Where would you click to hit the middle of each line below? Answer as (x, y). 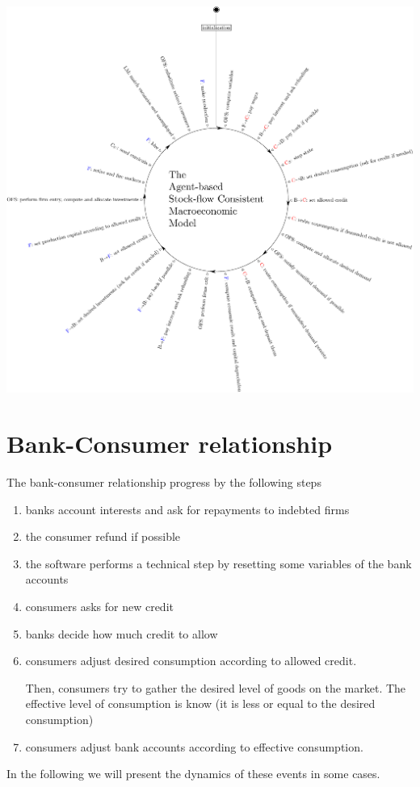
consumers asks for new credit (99, 607)
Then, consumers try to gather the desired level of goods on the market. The (216, 687)
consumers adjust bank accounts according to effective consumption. (194, 746)
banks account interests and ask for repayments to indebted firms (187, 509)
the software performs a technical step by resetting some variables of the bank (218, 563)
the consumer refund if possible (103, 536)
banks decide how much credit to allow (122, 633)
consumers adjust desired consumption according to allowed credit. (191, 661)
